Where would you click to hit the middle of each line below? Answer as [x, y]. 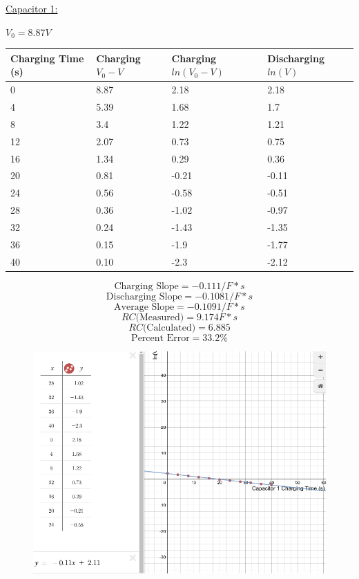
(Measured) [160, 317]
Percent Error [161, 338]
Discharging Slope [144, 296]
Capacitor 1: [32, 8]
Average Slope [144, 307]
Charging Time [47, 58]
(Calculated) [169, 328]
